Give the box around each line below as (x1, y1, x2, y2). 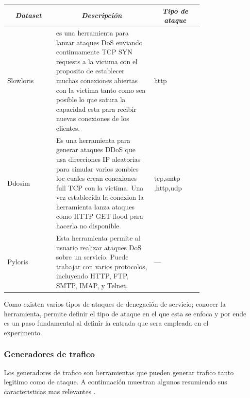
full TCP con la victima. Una (56, 182, 144, 192)
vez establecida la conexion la (56, 192, 144, 202)
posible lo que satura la (56, 94, 126, 104)
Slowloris (7, 75, 34, 85)
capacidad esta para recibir (56, 104, 136, 114)
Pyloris (7, 256, 28, 266)
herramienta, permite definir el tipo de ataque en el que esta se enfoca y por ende (4, 308, 247, 318)
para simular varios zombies (56, 163, 139, 173)
